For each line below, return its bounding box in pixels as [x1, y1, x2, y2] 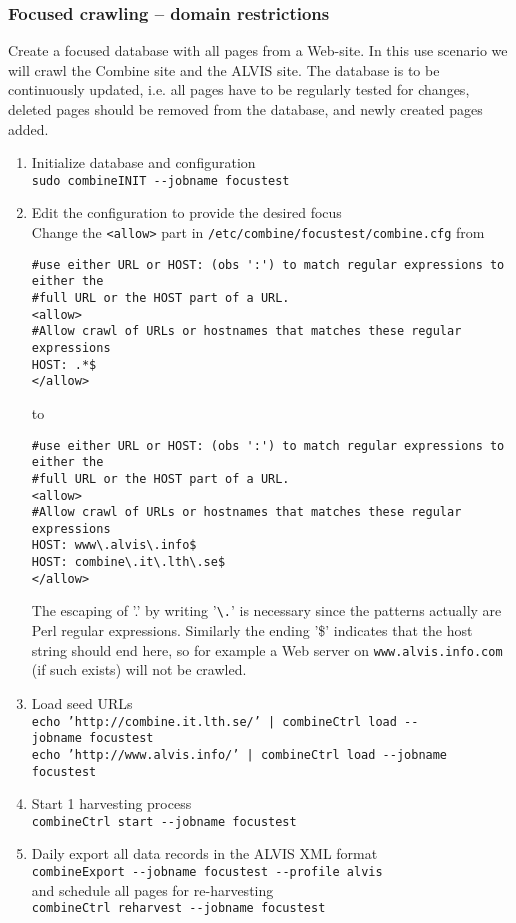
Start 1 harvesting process [31, 793, 192, 814]
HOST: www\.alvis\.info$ [31, 538, 197, 553]
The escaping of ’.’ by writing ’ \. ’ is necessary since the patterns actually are [31, 600, 502, 621]
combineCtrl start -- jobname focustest [31, 814, 297, 829]
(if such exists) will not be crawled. [31, 659, 247, 680]
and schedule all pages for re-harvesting [31, 879, 274, 900]
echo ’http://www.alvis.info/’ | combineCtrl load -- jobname [31, 747, 448, 762]
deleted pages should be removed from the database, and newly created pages [8, 99, 483, 119]
